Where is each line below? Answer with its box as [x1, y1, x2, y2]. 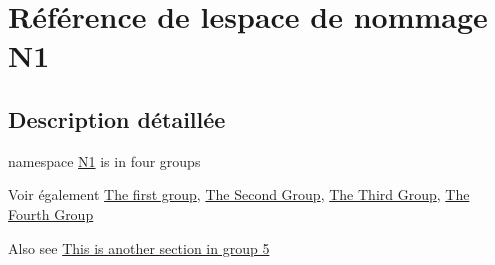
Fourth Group [8, 203, 94, 224]
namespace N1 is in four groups [8, 150, 201, 171]
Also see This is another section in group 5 [8, 237, 270, 258]
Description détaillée [8, 103, 226, 134]
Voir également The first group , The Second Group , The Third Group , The [8, 184, 470, 205]
